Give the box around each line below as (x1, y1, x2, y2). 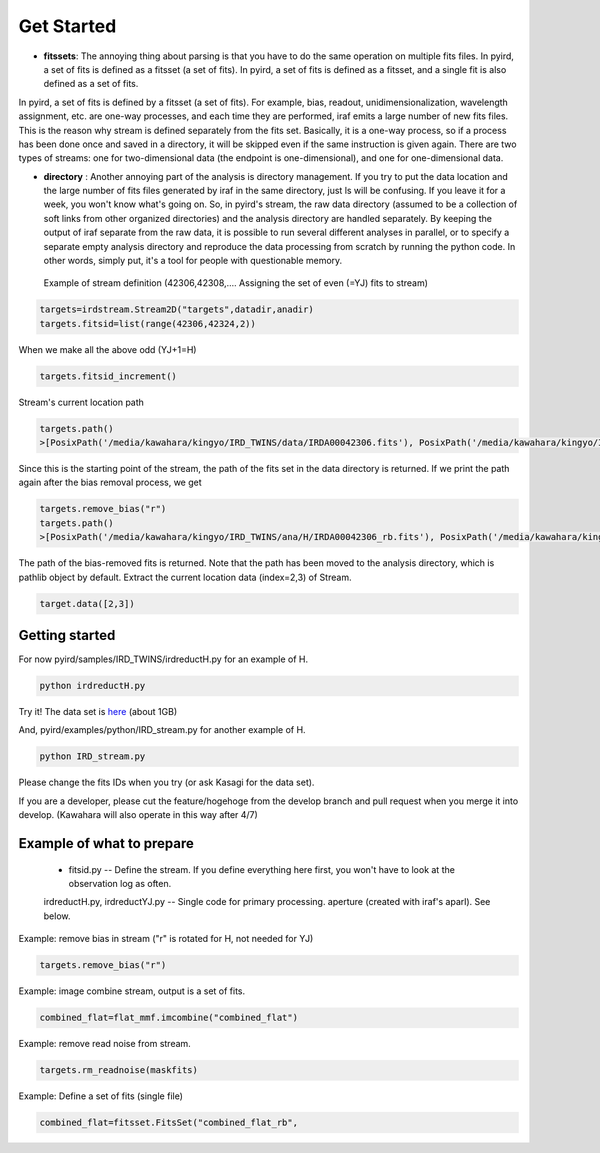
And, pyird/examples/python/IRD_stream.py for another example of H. (18, 724, 306, 736)
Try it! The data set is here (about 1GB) (18, 706, 178, 718)
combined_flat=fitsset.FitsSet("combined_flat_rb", (39, 1117, 299, 1129)
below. (43, 910, 71, 922)
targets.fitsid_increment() (39, 370, 177, 382)
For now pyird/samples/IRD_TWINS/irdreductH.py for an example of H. (18, 653, 309, 665)
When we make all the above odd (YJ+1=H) (18, 343, 197, 355)
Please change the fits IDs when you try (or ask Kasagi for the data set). (18, 776, 315, 789)
